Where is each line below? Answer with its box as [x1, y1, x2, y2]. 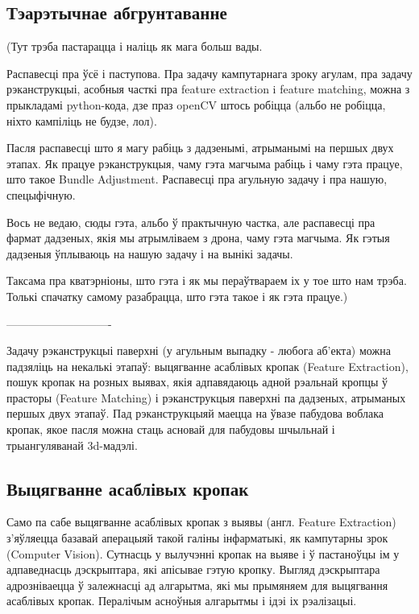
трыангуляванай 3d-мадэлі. [6, 436, 138, 453]
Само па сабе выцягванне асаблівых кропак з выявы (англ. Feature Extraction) [6, 513, 396, 530]
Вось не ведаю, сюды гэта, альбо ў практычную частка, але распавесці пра [6, 213, 375, 230]
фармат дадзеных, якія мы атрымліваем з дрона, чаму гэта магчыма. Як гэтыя [6, 229, 390, 246]
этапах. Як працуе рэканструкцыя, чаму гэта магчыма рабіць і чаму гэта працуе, [6, 155, 403, 171]
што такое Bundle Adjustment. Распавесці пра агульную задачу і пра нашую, [6, 171, 388, 187]
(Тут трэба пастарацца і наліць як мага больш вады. [6, 38, 263, 55]
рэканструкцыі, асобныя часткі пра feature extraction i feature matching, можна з [6, 80, 410, 97]
